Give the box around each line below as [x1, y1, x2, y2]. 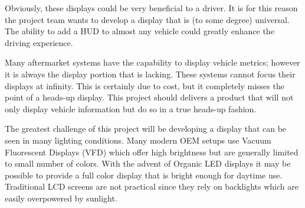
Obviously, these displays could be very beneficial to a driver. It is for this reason [5, 2, 298, 14]
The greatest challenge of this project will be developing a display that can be [5, 122, 287, 135]
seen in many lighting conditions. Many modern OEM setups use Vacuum [5, 134, 271, 146]
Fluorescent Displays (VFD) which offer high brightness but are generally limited [5, 145, 299, 158]
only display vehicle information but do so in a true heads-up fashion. [5, 102, 257, 115]
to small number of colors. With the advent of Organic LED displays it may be [5, 157, 291, 170]
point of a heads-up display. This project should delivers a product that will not [5, 91, 294, 103]
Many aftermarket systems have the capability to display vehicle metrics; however [5, 56, 300, 69]
